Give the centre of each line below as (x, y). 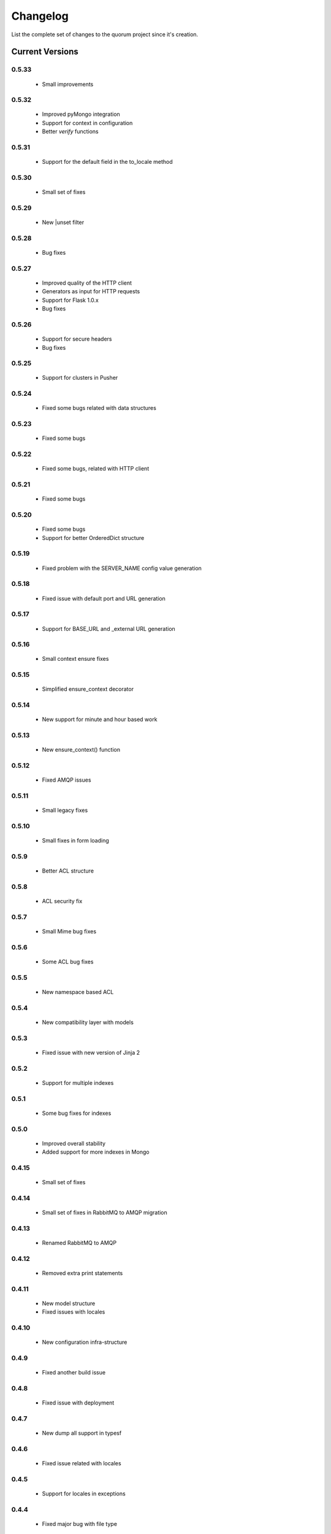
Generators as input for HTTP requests (91, 291)
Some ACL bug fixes (68, 962)
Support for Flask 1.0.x (70, 300)
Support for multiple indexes (78, 1082)
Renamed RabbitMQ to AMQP (79, 1243)
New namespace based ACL (78, 992)
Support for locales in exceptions (84, 1494)
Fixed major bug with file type (80, 1524)
